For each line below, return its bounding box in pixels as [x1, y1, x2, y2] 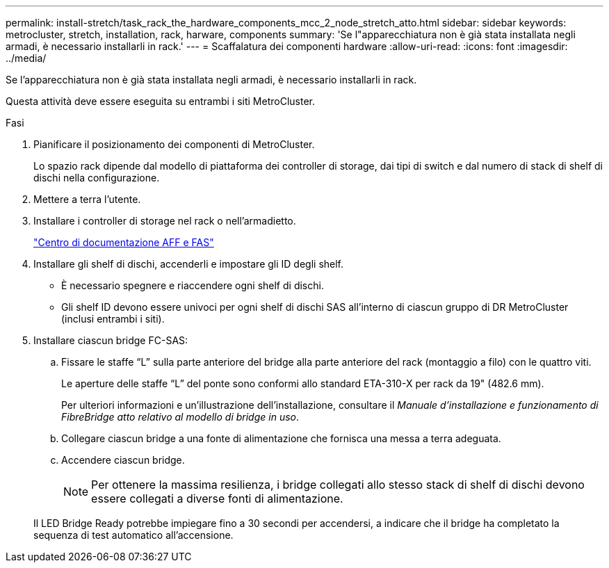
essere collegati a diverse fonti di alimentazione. [91, 492, 343, 505]
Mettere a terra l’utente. [33, 193, 141, 205]
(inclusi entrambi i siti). [61, 313, 165, 325]
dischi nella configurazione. [33, 172, 160, 184]
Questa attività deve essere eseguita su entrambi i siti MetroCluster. [6, 95, 315, 107]
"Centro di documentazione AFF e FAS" [33, 236, 214, 248]
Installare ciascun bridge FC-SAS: [33, 334, 188, 346]
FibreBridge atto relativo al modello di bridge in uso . [61, 411, 300, 423]
